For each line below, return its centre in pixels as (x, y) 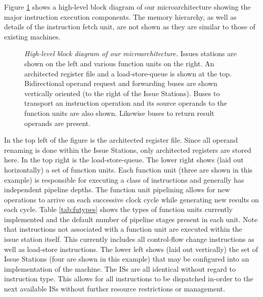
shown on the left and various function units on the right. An (119, 63)
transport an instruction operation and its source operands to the (126, 103)
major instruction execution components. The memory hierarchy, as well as (120, 16)
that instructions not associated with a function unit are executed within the (123, 229)
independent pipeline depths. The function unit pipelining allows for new (117, 189)
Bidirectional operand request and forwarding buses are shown (121, 83)
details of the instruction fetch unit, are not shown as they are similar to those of (130, 27)
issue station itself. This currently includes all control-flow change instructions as (129, 239)
